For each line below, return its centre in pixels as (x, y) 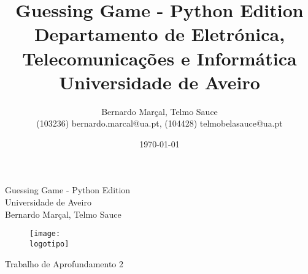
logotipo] (49, 244)
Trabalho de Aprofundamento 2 (64, 263)
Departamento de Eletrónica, (160, 34)
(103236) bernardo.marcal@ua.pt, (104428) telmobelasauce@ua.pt (160, 123)
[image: (45, 234)
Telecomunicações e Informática (160, 58)
